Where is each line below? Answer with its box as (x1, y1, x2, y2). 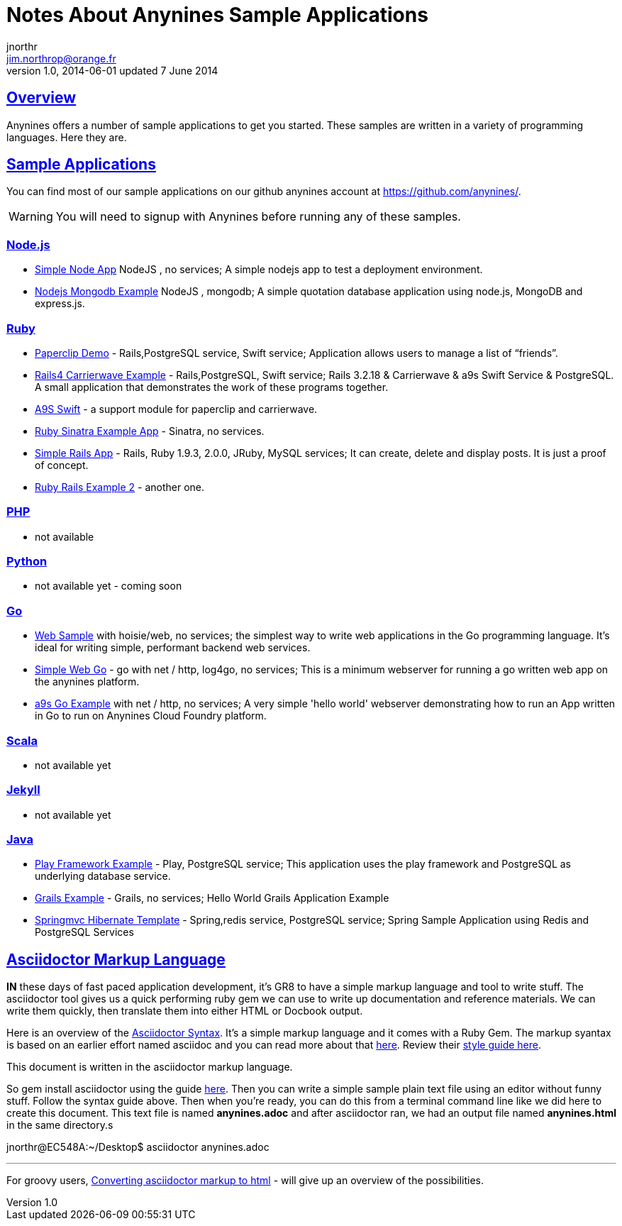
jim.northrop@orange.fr (6, 52, 116, 65)
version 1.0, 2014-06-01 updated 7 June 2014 (6, 64, 218, 77)
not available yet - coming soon (35, 580, 182, 592)
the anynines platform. (35, 675, 140, 688)
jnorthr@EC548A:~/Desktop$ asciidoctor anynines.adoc (6, 1141, 270, 1154)
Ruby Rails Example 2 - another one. (35, 480, 205, 493)
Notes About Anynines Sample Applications (6, 3, 428, 27)
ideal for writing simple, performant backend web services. (35, 641, 311, 654)
